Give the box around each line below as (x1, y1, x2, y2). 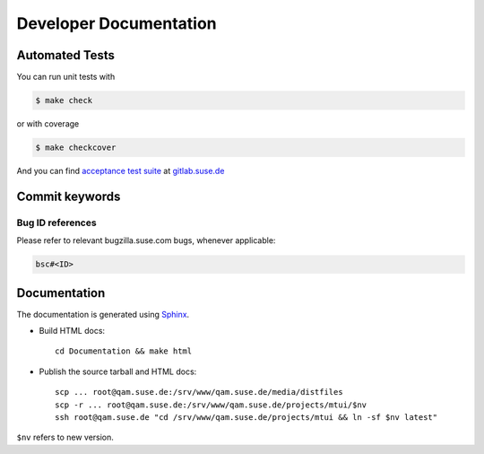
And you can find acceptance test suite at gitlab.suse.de (16, 166, 225, 176)
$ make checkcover (35, 143, 117, 153)
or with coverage (16, 118, 80, 129)
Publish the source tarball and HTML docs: (39, 366, 197, 377)
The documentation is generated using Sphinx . (16, 309, 190, 319)
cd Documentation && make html (55, 346, 193, 356)
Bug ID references (16, 216, 98, 229)
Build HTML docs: (39, 326, 106, 336)
